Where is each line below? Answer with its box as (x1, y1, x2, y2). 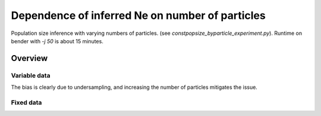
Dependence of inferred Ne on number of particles (11, 9, 266, 22)
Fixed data (11, 98, 42, 107)
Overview (11, 53, 48, 63)
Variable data (11, 71, 51, 79)
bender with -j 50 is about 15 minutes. (11, 37, 103, 44)
